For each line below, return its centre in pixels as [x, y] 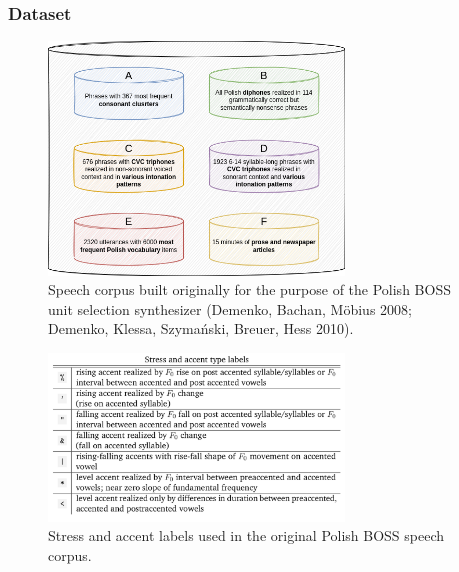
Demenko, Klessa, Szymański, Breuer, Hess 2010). [201, 328]
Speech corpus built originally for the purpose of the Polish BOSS [249, 289]
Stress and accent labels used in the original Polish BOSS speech [246, 535]
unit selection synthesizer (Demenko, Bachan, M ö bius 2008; [230, 308]
